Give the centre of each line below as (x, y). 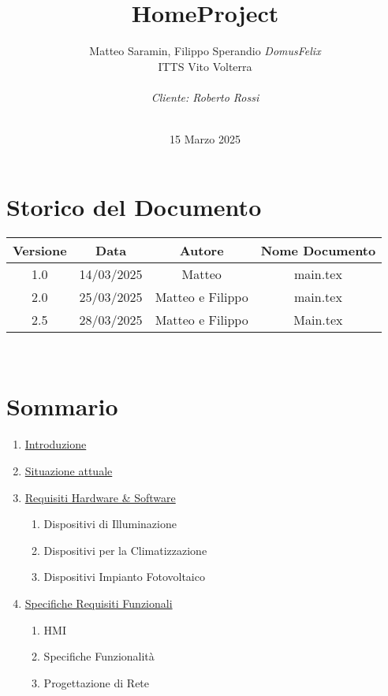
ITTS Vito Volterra (205, 66)
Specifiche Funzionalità (99, 656)
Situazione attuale (69, 470)
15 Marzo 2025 (205, 139)
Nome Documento (318, 250)
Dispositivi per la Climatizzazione (125, 550)
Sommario (62, 406)
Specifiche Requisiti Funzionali (99, 603)
